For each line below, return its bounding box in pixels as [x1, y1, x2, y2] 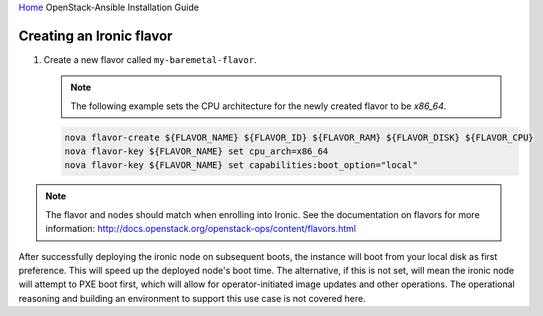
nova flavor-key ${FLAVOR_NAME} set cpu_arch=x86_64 [64, 146, 329, 157]
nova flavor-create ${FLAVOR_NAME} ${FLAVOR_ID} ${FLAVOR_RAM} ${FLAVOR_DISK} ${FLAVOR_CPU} [64, 131, 534, 143]
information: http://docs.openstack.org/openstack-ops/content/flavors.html [45, 223, 357, 235]
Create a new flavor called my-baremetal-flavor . [43, 53, 257, 65]
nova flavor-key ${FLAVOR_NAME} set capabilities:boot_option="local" [64, 160, 419, 171]
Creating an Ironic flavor [18, 27, 173, 44]
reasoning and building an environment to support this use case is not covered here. [18, 292, 366, 304]
